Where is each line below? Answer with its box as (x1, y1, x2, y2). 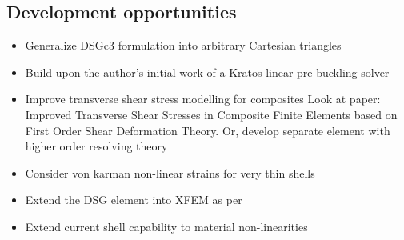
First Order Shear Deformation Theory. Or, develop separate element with (25, 122, 390, 138)
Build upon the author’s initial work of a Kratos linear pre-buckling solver (25, 63, 390, 80)
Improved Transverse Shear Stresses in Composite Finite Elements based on (25, 106, 398, 122)
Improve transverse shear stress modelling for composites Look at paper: (25, 90, 381, 107)
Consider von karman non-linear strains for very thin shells (25, 164, 315, 181)
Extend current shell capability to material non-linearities (25, 218, 308, 234)
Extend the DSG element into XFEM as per (25, 191, 242, 208)
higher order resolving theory (25, 138, 168, 154)
